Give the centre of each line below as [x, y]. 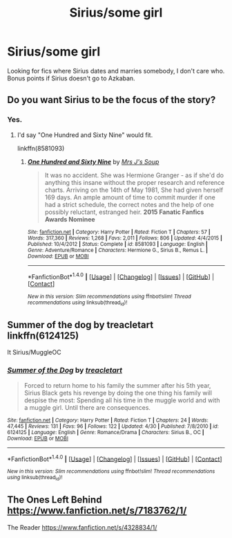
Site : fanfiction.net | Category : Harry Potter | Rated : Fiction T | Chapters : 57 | [119, 232]
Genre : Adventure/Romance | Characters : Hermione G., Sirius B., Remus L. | [118, 250]
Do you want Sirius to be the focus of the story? [112, 100]
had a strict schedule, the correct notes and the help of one [129, 204]
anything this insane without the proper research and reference [135, 182]
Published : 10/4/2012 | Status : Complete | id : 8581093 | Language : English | [118, 244]
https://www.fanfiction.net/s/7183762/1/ [97, 511]
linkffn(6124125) [43, 336]
